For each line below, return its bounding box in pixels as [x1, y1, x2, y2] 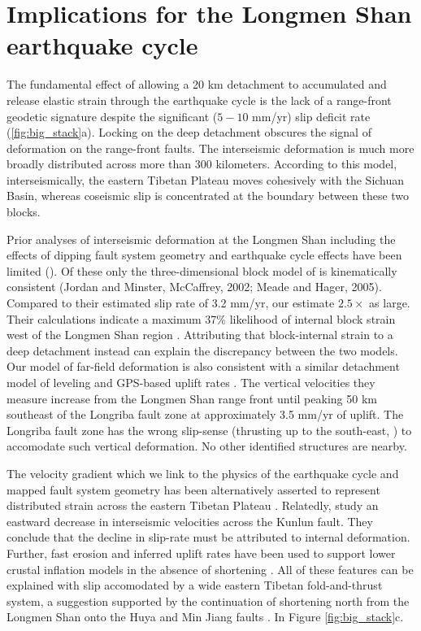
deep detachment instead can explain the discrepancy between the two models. [7, 342, 398, 359]
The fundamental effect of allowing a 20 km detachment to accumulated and [7, 76, 387, 93]
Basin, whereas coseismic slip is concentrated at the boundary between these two [7, 187, 410, 204]
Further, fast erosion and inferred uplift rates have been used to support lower [7, 544, 396, 561]
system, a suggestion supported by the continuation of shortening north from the [7, 592, 410, 609]
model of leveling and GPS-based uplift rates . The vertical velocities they [7, 374, 375, 390]
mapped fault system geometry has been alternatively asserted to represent [7, 481, 380, 498]
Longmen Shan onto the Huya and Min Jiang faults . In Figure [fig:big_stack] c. [7, 608, 404, 625]
